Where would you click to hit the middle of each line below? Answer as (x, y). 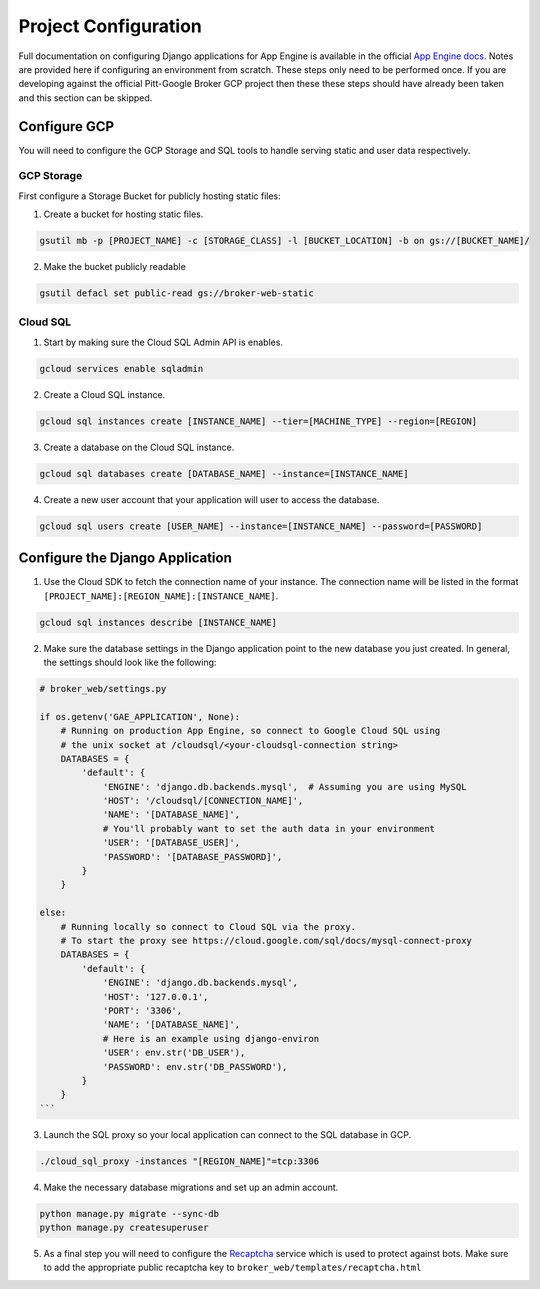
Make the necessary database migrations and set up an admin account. (191, 1187)
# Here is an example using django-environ (211, 1038)
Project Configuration (110, 26)
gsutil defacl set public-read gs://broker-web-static (176, 293)
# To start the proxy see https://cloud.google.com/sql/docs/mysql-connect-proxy (266, 940)
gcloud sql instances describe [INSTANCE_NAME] (158, 622)
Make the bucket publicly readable (115, 267)
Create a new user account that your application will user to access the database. (211, 499)
